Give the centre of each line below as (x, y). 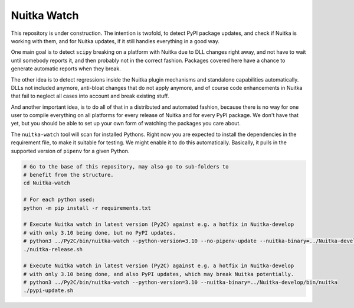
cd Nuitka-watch (47, 183)
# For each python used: (59, 200)
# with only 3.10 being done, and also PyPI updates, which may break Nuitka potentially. (159, 274)
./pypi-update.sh (48, 291)
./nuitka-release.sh (53, 249)
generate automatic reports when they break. (66, 69)
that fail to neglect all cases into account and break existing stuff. (90, 96)
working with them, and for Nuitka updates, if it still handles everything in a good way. (115, 41)
